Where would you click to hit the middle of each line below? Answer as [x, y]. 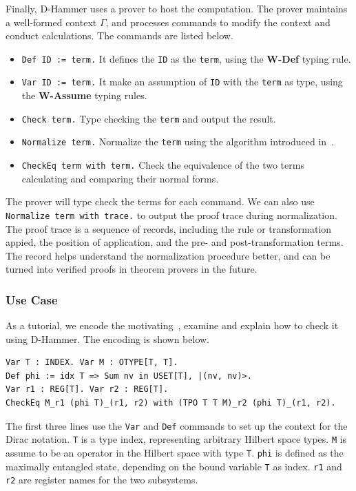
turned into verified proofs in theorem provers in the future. [132, 269]
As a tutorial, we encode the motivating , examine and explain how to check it [172, 325]
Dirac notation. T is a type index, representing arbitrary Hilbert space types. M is [176, 439]
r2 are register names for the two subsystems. [102, 480]
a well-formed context [51, 22]
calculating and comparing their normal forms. [120, 178]
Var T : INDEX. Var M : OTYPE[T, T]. [92, 363]
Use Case [32, 299]
